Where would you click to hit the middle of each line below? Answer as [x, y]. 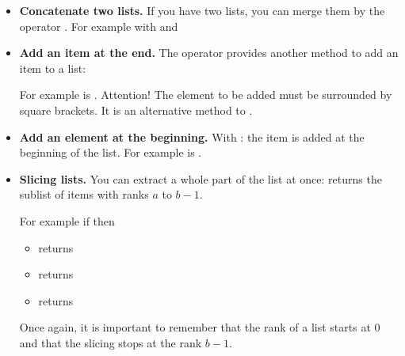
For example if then [67, 220]
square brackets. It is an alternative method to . [136, 110]
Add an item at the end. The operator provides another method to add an [209, 53]
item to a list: [53, 68]
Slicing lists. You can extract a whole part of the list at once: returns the [201, 178]
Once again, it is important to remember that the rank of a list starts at [195, 327]
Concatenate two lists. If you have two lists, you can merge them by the [202, 10]
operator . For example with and [99, 26]
